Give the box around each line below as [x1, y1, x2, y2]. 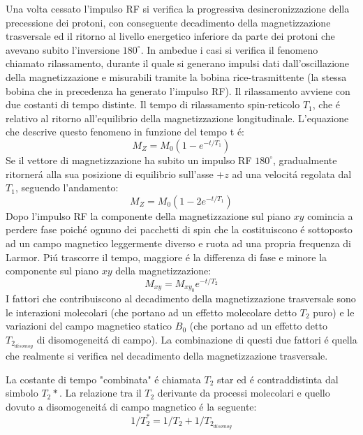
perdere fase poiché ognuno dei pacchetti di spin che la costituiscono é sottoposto [6, 222, 353, 237]
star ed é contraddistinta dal [217, 371, 339, 386]
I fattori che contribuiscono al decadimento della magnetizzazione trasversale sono [6, 291, 356, 306]
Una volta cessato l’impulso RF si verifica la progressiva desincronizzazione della [6, 1, 350, 15]
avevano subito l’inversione [6, 42, 120, 57]
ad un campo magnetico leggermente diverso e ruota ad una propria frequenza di [6, 235, 351, 250]
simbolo [6, 385, 38, 400]
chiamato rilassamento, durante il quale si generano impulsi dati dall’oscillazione [6, 56, 350, 71]
